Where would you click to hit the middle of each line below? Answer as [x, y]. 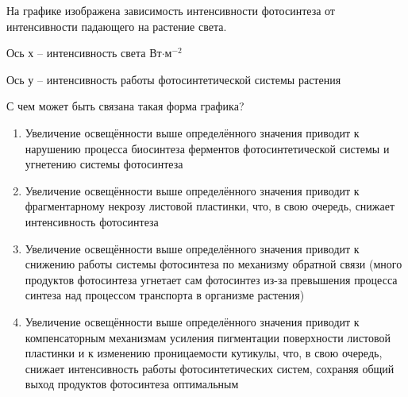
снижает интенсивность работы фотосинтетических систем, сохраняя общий [210, 368]
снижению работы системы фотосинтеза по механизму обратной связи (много [214, 264]
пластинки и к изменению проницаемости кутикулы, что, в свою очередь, [204, 353]
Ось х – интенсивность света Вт [84, 53]
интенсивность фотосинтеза [92, 221]
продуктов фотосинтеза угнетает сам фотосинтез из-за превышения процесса [211, 279]
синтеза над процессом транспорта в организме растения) [165, 295]
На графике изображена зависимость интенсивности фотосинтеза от [171, 10]
